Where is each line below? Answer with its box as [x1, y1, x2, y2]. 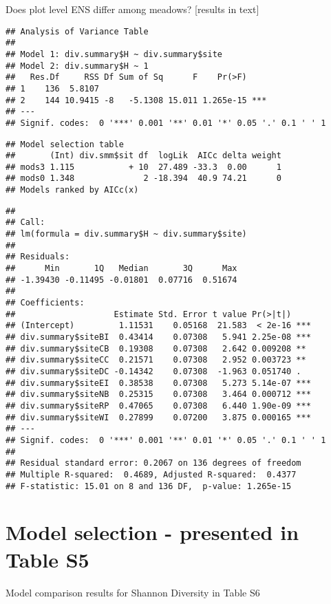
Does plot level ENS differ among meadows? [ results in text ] [6, 2, 259, 16]
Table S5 [6, 545, 89, 573]
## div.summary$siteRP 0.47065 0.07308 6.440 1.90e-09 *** [6, 400, 311, 411]
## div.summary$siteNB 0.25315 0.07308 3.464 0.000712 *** [6, 389, 311, 400]
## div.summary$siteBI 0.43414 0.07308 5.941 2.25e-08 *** [6, 332, 311, 342]
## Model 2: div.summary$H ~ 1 [6, 61, 149, 71]
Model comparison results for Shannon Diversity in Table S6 [6, 585, 260, 599]
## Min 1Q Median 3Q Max [6, 263, 237, 274]
